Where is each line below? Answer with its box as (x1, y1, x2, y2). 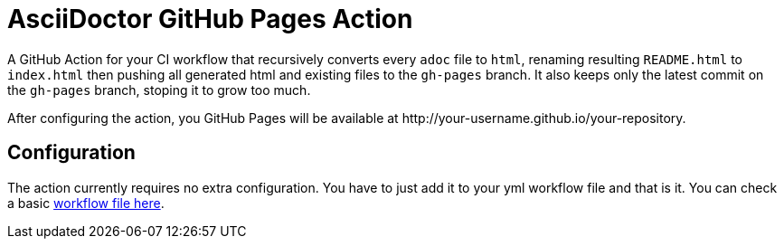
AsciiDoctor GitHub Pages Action (7, 4, 413, 34)
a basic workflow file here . (7, 194, 165, 211)
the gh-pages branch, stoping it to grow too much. (7, 81, 311, 98)
